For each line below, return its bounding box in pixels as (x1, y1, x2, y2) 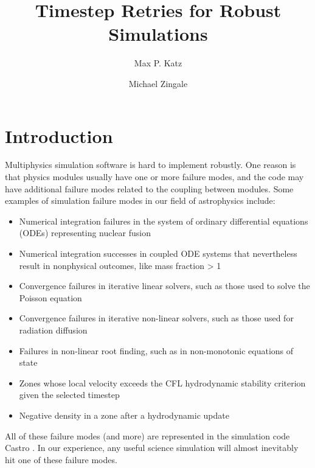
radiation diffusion (19, 323, 88, 336)
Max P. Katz (134, 57, 182, 69)
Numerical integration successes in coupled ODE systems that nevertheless (19, 247, 297, 259)
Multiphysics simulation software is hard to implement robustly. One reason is (5, 158, 296, 171)
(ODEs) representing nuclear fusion (19, 226, 151, 239)
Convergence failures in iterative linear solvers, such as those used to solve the (19, 279, 310, 292)
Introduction (5, 123, 113, 148)
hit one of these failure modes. (5, 453, 117, 466)
